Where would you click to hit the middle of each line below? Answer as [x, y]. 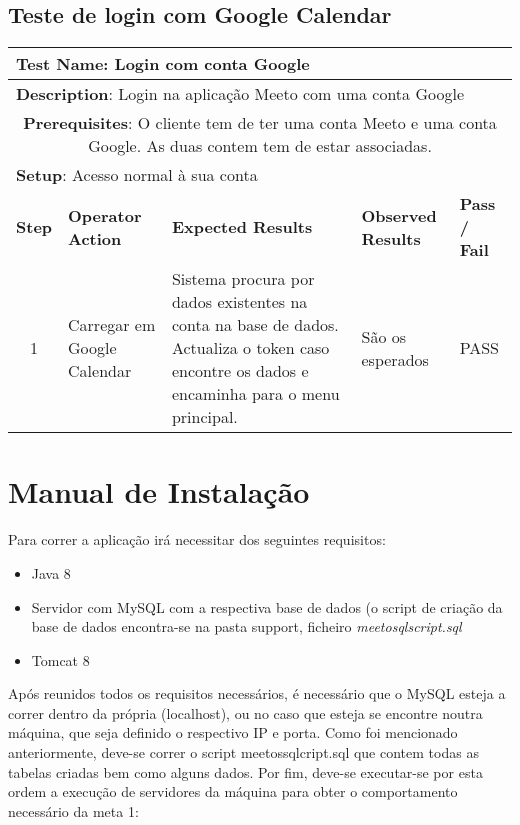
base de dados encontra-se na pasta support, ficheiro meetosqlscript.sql [246, 626]
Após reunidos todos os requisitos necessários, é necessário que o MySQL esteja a [257, 693]
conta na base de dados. [255, 325]
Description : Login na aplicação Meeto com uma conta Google [240, 94]
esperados [395, 359]
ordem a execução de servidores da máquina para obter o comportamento [233, 791]
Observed [399, 215]
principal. [204, 417]
